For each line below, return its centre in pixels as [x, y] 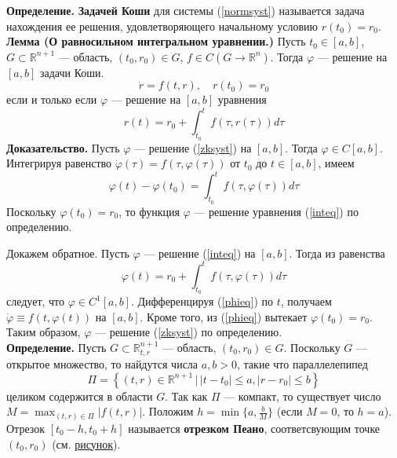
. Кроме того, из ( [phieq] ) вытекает [224, 316]
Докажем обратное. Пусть [68, 253]
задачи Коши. [72, 72]
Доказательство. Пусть [63, 147]
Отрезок [26, 428]
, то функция [149, 211]
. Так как [186, 396]
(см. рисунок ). [86, 443]
